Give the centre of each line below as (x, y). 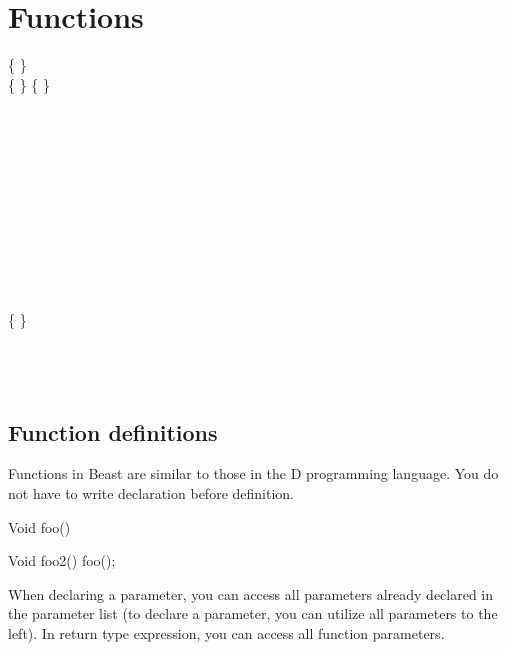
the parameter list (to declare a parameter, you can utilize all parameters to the (253, 613)
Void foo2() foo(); (62, 560)
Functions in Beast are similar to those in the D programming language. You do (253, 473)
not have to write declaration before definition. (151, 493)
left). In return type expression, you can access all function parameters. (226, 632)
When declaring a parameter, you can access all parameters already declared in (251, 593)
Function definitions (113, 431)
